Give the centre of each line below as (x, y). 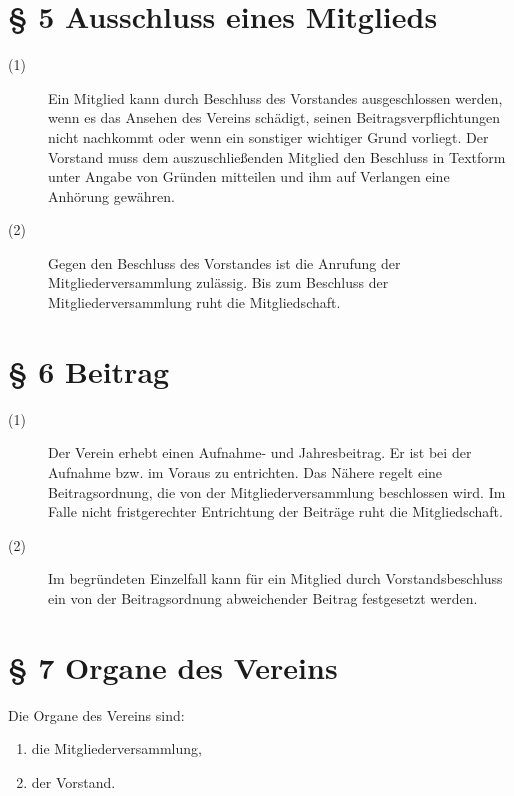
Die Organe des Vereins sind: (96, 714)
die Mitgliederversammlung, (116, 748)
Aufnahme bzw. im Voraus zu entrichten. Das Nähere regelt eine (245, 471)
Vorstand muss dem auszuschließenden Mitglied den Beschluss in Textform (277, 156)
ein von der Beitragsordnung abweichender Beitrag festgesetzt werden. (263, 597)
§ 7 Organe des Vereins (173, 666)
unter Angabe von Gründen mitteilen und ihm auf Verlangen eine (249, 176)
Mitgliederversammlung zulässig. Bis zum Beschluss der (218, 282)
